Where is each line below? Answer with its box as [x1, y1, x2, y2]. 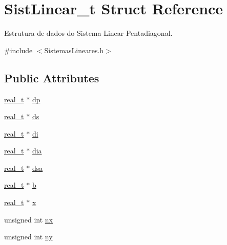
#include [4, 44, 33, 55]
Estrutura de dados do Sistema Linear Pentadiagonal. [4, 28, 173, 38]
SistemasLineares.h [44, 44, 104, 55]
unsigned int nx [4, 214, 53, 225]
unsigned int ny [4, 231, 53, 242]
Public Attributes [4, 70, 99, 85]
